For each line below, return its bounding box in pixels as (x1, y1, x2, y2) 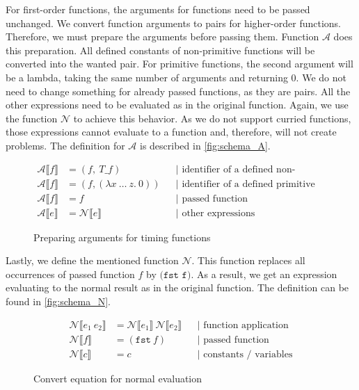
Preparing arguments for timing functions (33, 229, 211, 244)
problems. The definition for (6, 138, 125, 152)
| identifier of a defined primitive (175, 179, 315, 189)
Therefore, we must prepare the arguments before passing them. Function (6, 29, 319, 44)
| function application (197, 320, 289, 330)
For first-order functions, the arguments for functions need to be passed (6, 2, 310, 16)
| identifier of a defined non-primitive (175, 164, 296, 174)
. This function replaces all (191, 253, 305, 268)
